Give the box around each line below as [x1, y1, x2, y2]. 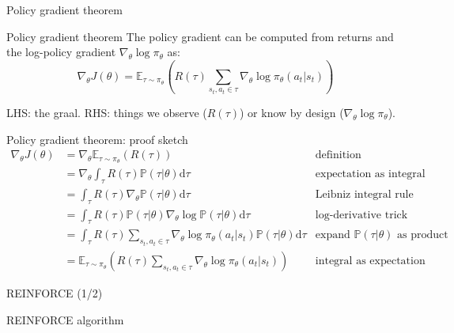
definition [315, 149, 361, 161]
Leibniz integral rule [315, 188, 414, 200]
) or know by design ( [240, 104, 344, 120]
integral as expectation [315, 255, 426, 267]
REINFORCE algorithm [6, 311, 124, 327]
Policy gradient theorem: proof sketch [6, 131, 188, 147]
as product [397, 229, 448, 241]
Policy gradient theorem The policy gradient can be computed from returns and [6, 28, 394, 44]
